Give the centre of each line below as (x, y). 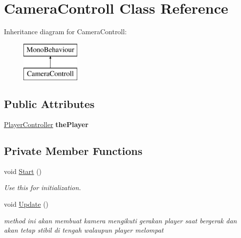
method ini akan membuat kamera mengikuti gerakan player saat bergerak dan (120, 220)
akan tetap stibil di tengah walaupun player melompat (84, 230)
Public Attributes (49, 104)
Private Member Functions (73, 151)
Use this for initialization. (43, 187)
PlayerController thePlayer (46, 124)
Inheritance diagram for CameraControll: (66, 32)
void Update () (26, 204)
